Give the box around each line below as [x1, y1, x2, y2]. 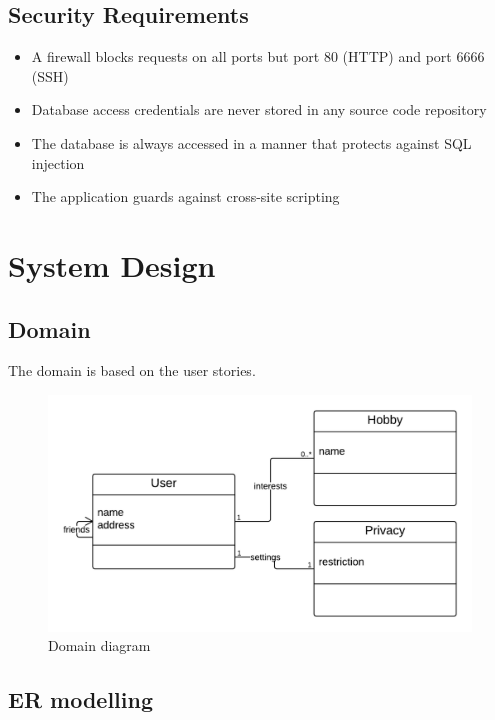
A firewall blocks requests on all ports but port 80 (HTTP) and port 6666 [31, 46, 485, 67]
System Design [8, 244, 216, 285]
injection [31, 152, 85, 173]
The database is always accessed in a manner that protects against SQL [31, 132, 472, 153]
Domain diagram [48, 635, 151, 656]
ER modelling [8, 684, 153, 715]
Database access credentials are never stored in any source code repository [31, 99, 487, 120]
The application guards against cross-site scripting [31, 186, 340, 207]
